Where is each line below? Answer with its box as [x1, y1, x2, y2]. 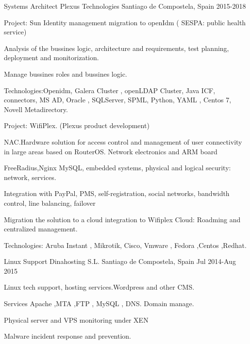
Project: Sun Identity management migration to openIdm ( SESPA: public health [4, 17, 246, 27]
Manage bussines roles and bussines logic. [4, 68, 127, 79]
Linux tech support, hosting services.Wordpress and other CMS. [4, 282, 195, 292]
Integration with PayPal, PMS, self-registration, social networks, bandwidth [4, 188, 230, 198]
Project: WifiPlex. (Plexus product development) [4, 120, 150, 131]
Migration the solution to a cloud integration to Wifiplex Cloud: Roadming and [4, 214, 241, 224]
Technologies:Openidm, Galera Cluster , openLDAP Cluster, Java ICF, [4, 85, 216, 95]
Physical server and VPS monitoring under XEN [4, 314, 149, 325]
